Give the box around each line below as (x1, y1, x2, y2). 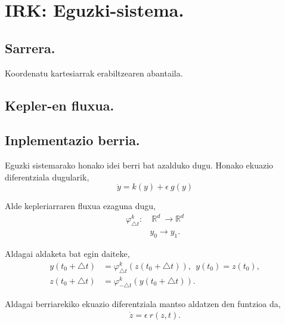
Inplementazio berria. (5, 131, 140, 149)
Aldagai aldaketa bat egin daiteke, (5, 247, 130, 260)
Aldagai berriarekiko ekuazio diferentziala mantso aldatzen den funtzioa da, (5, 297, 281, 309)
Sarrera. (5, 38, 55, 57)
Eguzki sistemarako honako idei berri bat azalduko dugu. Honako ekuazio (5, 159, 274, 171)
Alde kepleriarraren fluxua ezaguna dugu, (5, 200, 156, 212)
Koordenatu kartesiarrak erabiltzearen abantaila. (5, 66, 183, 79)
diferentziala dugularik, (5, 170, 89, 183)
